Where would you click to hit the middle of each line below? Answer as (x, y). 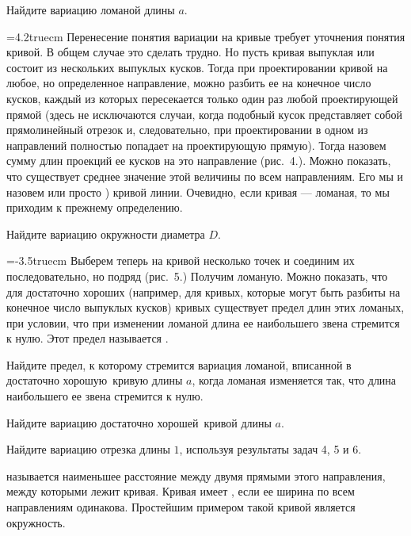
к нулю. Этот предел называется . (88, 338)
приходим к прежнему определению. (95, 207)
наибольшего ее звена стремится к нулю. (105, 396)
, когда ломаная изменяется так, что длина (294, 380)
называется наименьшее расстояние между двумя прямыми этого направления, (196, 475)
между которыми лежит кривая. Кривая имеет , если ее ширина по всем (181, 491)
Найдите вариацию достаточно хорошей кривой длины (139, 422)
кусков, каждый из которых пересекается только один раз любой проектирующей (202, 98)
